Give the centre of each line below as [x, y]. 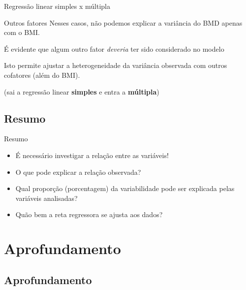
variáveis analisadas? [46, 198]
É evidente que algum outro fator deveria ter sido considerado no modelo [114, 48]
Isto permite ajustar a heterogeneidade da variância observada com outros [116, 65]
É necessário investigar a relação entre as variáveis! [92, 155]
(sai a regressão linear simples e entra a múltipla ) [82, 91]
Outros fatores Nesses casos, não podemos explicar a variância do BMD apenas [123, 22]
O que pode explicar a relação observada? [78, 172]
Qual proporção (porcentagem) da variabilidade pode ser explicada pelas [125, 188]
